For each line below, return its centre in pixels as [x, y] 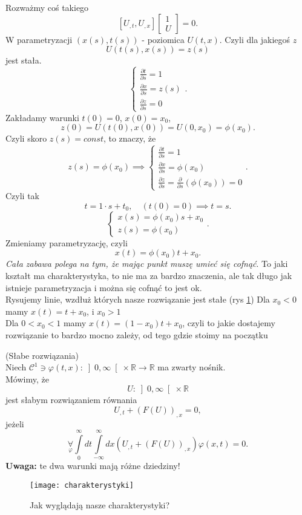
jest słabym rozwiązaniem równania [71, 400]
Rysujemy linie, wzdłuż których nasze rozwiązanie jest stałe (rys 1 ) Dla [138, 299]
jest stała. [24, 60]
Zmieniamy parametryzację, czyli [67, 242]
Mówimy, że [27, 379]
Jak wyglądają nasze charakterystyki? [100, 504]
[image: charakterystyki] [82, 485]
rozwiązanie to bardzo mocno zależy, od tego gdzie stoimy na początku [137, 334]
